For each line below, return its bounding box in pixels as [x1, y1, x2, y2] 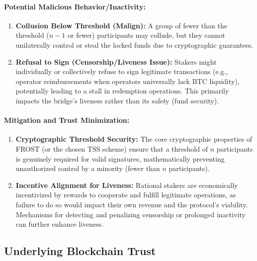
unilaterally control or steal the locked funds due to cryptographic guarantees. [15, 39, 254, 50]
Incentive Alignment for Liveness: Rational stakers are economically [15, 179, 238, 190]
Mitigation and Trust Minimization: [4, 115, 130, 125]
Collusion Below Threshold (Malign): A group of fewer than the [15, 20, 227, 30]
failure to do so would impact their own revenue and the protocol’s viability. [15, 199, 248, 209]
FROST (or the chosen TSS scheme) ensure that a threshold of [15, 143, 208, 154]
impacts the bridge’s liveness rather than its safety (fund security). [15, 95, 219, 105]
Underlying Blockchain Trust [4, 243, 156, 259]
